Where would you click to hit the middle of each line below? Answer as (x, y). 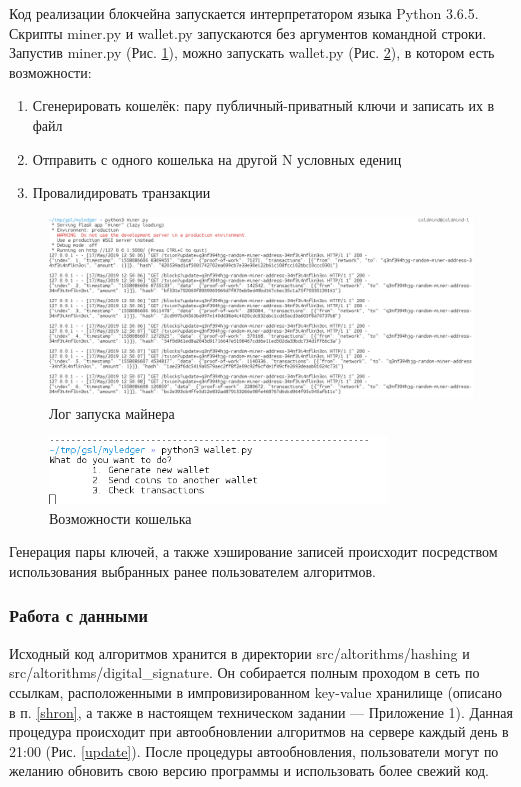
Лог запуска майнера (112, 412)
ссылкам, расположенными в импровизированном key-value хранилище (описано (255, 691)
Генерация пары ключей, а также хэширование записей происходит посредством (253, 551)
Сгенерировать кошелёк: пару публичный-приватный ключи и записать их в (263, 105)
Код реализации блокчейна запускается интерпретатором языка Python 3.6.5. (244, 13)
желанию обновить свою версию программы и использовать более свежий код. (249, 770)
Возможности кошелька (120, 517)
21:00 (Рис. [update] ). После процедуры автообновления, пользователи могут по (254, 750)
